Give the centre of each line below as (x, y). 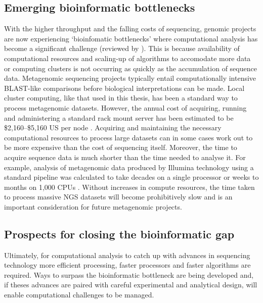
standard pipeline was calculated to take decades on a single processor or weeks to (131, 177)
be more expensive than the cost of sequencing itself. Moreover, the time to (121, 147)
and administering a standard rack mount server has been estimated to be (119, 117)
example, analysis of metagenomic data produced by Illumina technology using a (129, 167)
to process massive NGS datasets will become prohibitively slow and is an (118, 197)
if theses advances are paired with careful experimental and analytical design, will (131, 285)
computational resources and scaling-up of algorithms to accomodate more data (127, 58)
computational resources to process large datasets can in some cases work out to (128, 137)
